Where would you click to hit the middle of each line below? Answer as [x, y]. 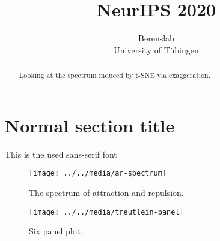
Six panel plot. [56, 231]
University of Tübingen [156, 49]
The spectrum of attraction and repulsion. [106, 192]
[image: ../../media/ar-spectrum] [98, 174]
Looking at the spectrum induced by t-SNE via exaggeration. [115, 75]
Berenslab [156, 38]
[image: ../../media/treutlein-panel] [106, 212]
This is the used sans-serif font [61, 154]
